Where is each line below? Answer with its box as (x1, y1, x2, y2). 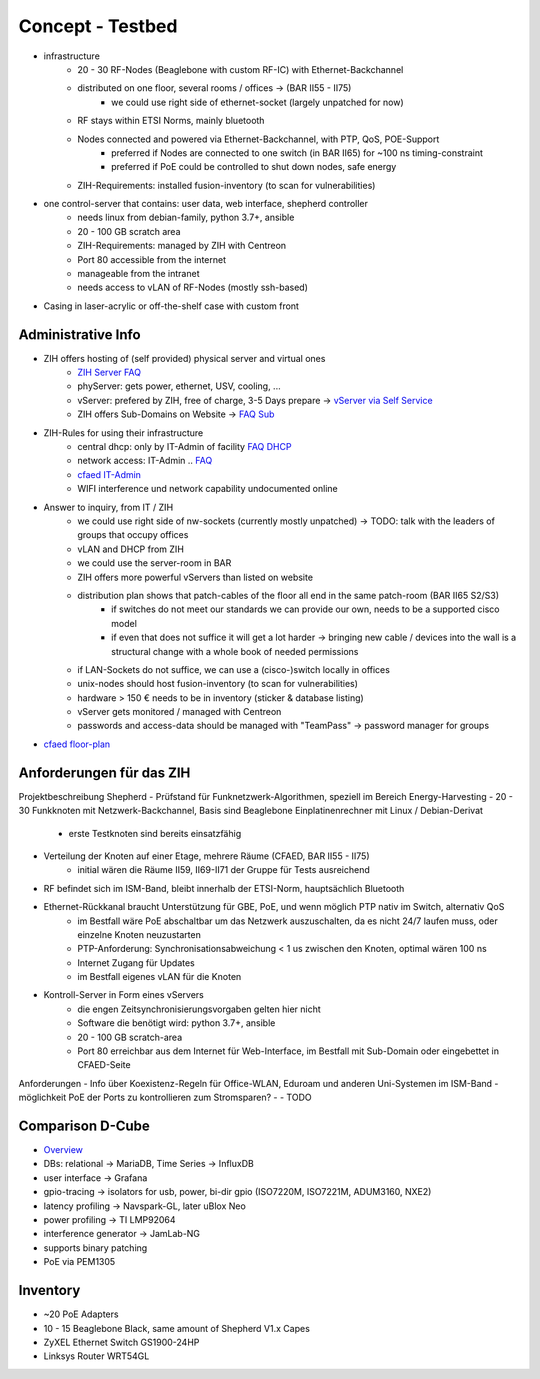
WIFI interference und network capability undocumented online (77, 483, 339, 495)
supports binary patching (43, 1241, 148, 1254)
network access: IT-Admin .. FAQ (77, 455, 213, 467)
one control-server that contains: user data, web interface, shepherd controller (43, 198, 369, 210)
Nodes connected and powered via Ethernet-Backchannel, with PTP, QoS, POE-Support (77, 133, 440, 145)
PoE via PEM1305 (43, 1256, 116, 1268)
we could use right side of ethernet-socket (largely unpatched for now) (111, 96, 404, 108)
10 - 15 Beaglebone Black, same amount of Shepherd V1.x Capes (43, 1322, 310, 1334)
